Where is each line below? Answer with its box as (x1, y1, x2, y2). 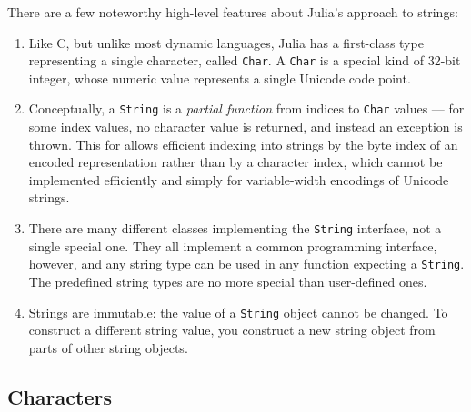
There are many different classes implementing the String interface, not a (28, 219, 442, 238)
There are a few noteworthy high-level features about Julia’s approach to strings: (7, 3, 458, 21)
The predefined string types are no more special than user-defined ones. (28, 271, 427, 290)
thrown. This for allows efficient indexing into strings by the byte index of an (28, 134, 458, 153)
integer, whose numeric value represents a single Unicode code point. (28, 68, 411, 87)
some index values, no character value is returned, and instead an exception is (28, 117, 463, 136)
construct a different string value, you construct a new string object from (28, 320, 436, 339)
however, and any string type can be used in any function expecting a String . (28, 254, 465, 273)
